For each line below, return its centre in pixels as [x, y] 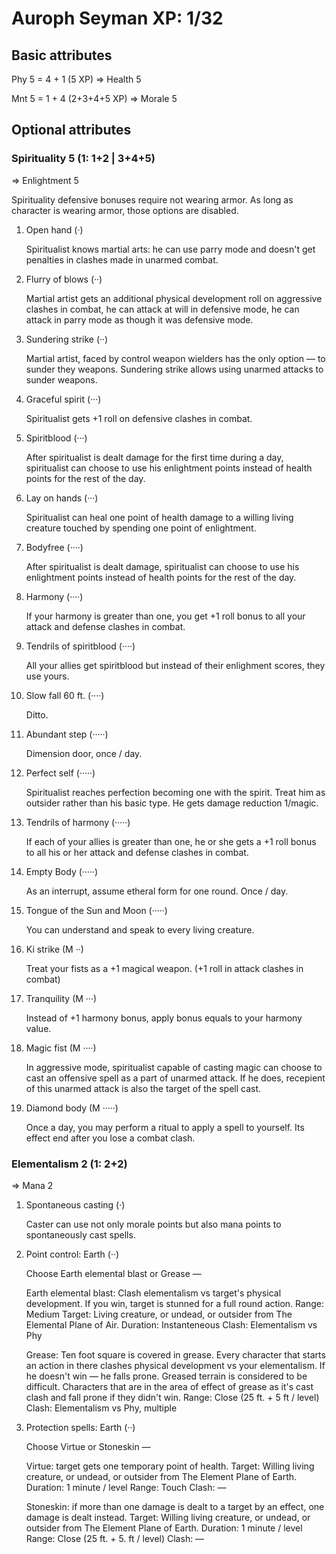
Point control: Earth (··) [72, 1254]
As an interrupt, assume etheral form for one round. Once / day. [157, 891]
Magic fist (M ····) [61, 1048]
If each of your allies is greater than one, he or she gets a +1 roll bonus [171, 841]
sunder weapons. [61, 379]
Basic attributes [62, 55]
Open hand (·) [54, 229]
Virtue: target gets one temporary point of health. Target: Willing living [170, 1466]
